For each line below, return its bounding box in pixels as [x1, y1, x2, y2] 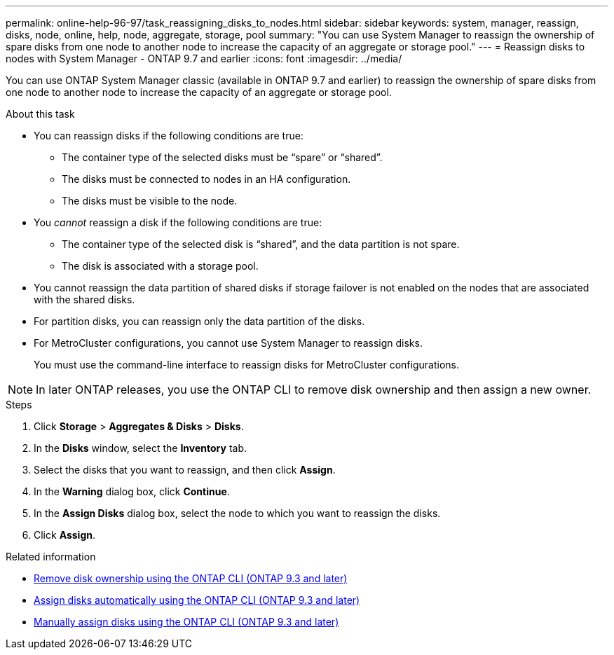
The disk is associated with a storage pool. [62, 260, 259, 272]
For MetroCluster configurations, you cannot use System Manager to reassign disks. [34, 337, 423, 349]
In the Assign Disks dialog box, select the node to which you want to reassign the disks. [34, 507, 441, 519]
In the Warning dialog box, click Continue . [34, 485, 230, 497]
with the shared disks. [34, 294, 135, 305]
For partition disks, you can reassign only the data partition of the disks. [34, 315, 365, 327]
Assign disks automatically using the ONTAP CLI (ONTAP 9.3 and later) [34, 594, 360, 606]
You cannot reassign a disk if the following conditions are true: [34, 216, 322, 228]
